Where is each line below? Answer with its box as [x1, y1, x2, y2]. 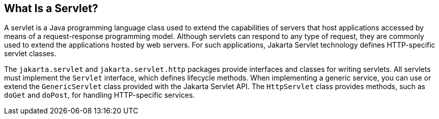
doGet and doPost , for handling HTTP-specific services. [4, 91, 195, 100]
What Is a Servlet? [4, 2, 98, 15]
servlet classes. [4, 49, 56, 58]
